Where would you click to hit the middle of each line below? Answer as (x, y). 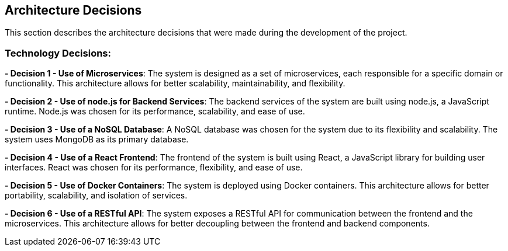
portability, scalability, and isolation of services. (96, 196)
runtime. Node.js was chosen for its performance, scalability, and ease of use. (155, 111)
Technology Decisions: (58, 53)
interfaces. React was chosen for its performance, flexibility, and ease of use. (154, 168)
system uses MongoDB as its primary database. (97, 140)
